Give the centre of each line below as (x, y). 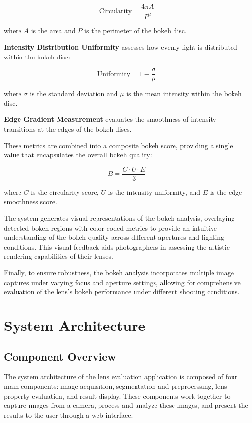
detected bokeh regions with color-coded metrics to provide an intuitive (111, 227)
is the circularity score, (65, 192)
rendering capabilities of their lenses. (58, 256)
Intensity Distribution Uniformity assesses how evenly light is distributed (121, 47)
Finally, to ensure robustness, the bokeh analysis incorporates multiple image (119, 273)
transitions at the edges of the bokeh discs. (68, 129)
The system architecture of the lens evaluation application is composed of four (121, 376)
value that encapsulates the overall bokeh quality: (78, 155)
